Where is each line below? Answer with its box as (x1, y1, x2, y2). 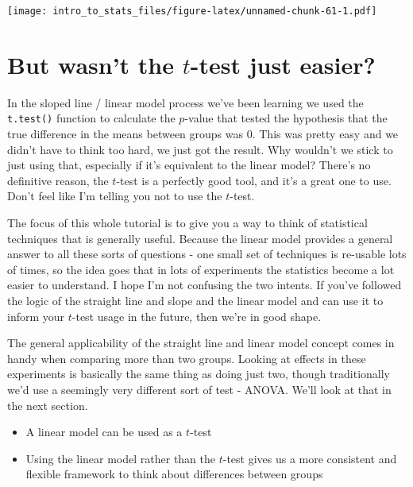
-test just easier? (190, 48, 376, 80)
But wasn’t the (7, 48, 175, 80)
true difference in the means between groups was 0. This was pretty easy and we (7, 126, 399, 142)
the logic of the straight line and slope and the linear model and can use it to (7, 292, 384, 308)
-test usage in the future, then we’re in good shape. (71, 307, 322, 324)
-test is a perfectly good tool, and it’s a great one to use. (116, 172, 392, 188)
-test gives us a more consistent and (222, 450, 397, 466)
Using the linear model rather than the (25, 450, 216, 466)
